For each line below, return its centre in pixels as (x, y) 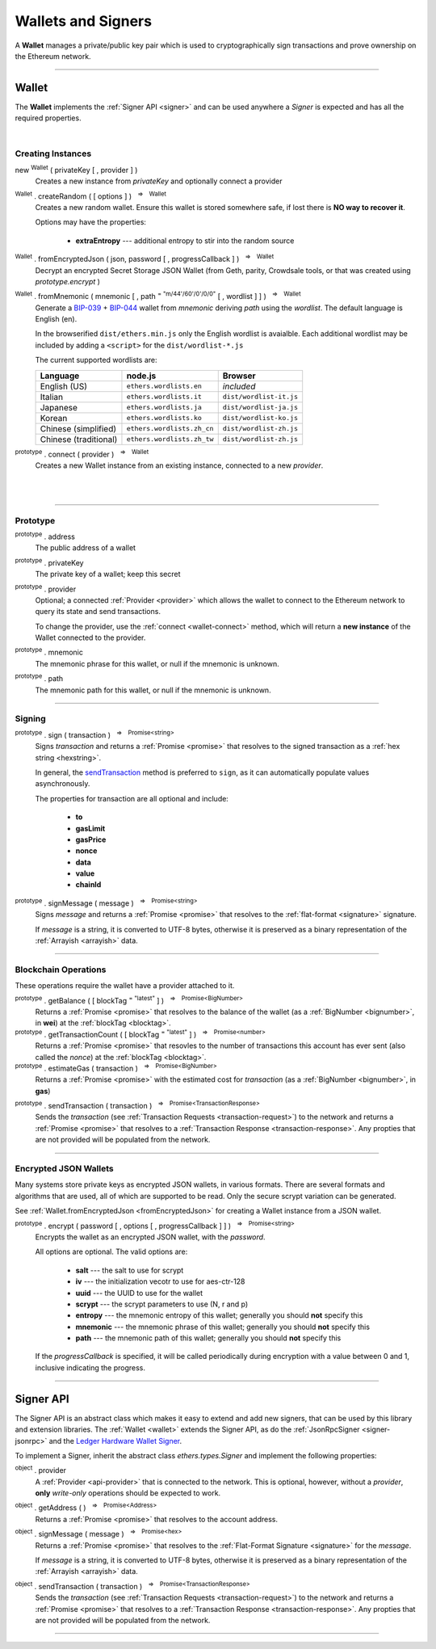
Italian (52, 397)
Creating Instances (53, 154)
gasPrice (91, 839)
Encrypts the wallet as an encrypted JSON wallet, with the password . (150, 1237)
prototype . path (39, 678)
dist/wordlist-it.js (260, 397)
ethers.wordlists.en (164, 387)
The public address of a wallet (86, 548)
